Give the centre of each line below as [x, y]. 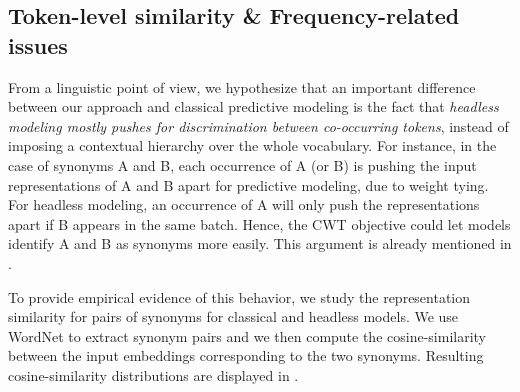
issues [38, 44]
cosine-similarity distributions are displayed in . [153, 374]
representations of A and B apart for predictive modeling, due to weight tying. [248, 184]
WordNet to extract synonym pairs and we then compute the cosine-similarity [247, 335]
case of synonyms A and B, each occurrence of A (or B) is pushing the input [242, 164]
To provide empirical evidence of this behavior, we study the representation [239, 296]
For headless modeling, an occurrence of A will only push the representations [244, 204]
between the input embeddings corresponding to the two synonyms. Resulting [246, 355]
